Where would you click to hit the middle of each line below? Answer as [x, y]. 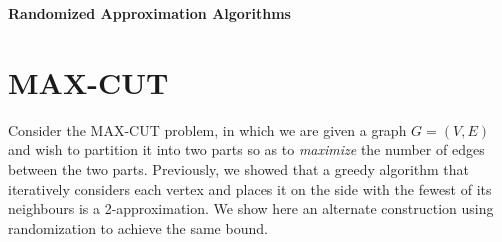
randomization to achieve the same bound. [138, 227]
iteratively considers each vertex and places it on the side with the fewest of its [250, 188]
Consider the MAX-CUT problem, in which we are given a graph [207, 129]
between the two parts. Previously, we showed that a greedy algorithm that [239, 168]
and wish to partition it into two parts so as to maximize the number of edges [246, 149]
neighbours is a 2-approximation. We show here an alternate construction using [251, 208]
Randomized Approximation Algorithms [149, 13]
